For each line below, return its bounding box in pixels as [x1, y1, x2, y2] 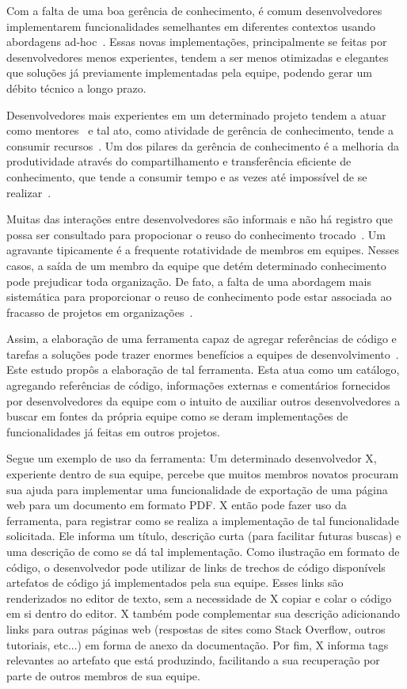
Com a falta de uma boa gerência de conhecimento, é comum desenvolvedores [6, 2, 382, 18]
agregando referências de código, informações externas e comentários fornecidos [6, 377, 390, 394]
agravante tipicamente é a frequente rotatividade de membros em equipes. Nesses [6, 242, 399, 258]
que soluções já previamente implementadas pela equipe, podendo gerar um [6, 64, 372, 81]
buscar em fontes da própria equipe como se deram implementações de [6, 408, 348, 424]
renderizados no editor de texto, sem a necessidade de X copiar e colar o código [6, 589, 392, 606]
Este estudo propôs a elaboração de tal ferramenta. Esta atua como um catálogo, [6, 361, 400, 378]
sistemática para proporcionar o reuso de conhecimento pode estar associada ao [6, 288, 392, 305]
